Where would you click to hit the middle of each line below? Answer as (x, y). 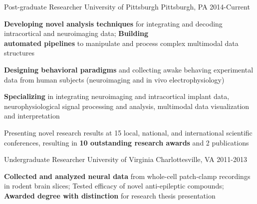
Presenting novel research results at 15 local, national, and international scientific (128, 132)
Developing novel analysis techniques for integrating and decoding (113, 23)
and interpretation (32, 116)
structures (19, 53)
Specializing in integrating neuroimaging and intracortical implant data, (117, 96)
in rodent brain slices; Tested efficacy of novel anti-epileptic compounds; (114, 186)
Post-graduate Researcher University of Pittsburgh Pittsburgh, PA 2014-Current (127, 6)
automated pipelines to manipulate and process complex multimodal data (121, 43)
